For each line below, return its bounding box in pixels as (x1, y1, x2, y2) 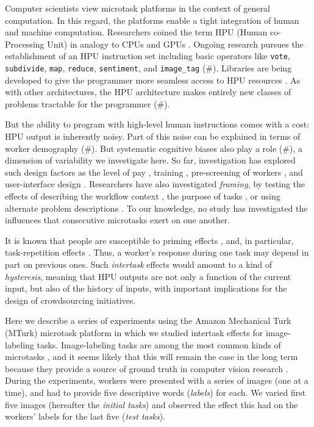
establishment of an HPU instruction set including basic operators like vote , (5, 49, 290, 62)
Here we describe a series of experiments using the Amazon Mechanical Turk (5, 314, 291, 327)
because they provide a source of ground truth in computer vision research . (5, 362, 288, 375)
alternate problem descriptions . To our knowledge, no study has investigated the (5, 201, 308, 214)
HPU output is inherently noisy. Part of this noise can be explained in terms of (5, 130, 301, 143)
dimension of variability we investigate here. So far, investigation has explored (5, 154, 296, 167)
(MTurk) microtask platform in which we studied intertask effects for (5, 326, 263, 339)
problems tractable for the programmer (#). (5, 97, 170, 110)
